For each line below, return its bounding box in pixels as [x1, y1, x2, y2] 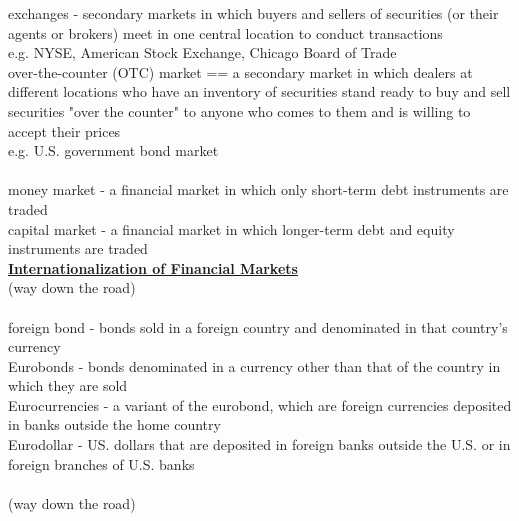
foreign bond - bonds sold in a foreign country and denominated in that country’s [8, 316, 508, 337]
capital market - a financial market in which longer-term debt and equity [8, 218, 455, 239]
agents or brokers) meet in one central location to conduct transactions [8, 22, 443, 43]
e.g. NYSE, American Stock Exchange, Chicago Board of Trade [8, 42, 397, 63]
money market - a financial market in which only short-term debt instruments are [8, 179, 509, 200]
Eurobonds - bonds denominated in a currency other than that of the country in [8, 355, 501, 376]
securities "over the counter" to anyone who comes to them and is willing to [8, 100, 471, 121]
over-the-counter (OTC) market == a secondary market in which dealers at [8, 61, 473, 82]
